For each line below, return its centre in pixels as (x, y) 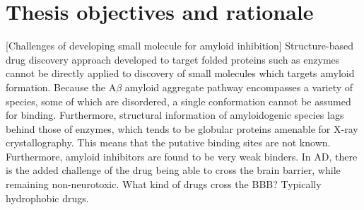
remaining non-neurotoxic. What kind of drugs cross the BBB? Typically (164, 184)
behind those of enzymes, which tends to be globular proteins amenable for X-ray (182, 128)
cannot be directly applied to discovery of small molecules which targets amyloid (180, 73)
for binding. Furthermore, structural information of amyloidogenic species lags (175, 115)
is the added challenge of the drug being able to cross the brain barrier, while (173, 170)
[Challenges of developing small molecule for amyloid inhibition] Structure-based (180, 46)
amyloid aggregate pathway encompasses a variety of (239, 87)
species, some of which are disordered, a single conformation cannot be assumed (178, 101)
